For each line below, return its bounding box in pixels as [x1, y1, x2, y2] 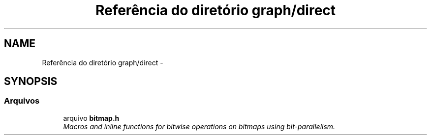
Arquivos [4, 96, 40, 106]
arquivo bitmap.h [63, 113, 120, 122]
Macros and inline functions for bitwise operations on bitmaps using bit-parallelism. [63, 122, 336, 131]
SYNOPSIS [4, 75, 58, 88]
